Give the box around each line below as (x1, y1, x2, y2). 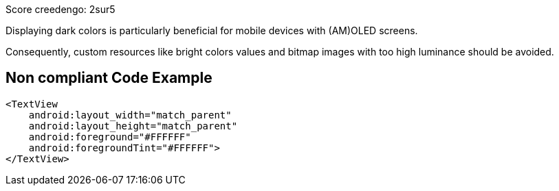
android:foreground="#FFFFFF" (28, 131, 191, 142)
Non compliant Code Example (6, 69, 212, 87)
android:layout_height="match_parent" (28, 120, 238, 131)
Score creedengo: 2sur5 (6, 3, 116, 15)
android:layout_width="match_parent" (28, 109, 232, 120)
